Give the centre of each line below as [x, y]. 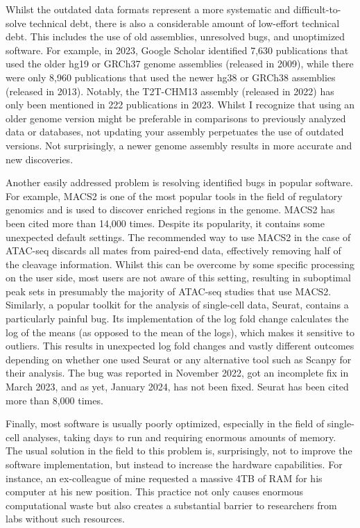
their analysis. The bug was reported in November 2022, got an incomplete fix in [177, 373]
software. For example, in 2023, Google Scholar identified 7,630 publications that [177, 50]
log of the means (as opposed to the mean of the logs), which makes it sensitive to [180, 332]
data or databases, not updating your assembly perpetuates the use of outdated [175, 132]
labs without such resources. [65, 519]
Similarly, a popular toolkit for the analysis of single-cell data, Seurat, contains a [177, 305]
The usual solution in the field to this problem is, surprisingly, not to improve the [179, 451]
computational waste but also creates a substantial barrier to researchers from [171, 505]
